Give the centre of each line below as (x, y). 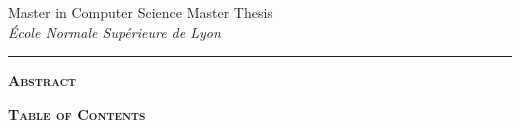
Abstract (42, 80)
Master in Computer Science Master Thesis (140, 12)
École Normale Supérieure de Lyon (114, 31)
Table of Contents (77, 113)
